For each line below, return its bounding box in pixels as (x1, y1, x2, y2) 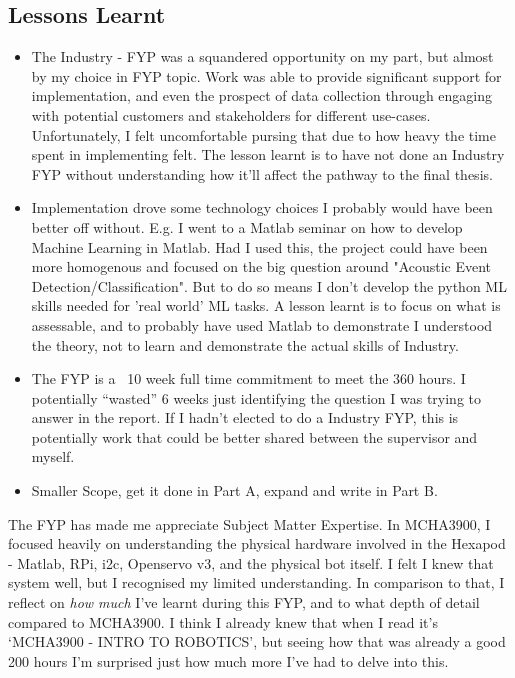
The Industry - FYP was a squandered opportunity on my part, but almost (31, 46, 494, 67)
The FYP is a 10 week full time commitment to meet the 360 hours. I (31, 368, 466, 389)
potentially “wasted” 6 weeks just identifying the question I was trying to (31, 387, 481, 408)
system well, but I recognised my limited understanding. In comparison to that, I (8, 572, 505, 593)
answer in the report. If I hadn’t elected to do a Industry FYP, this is (31, 407, 459, 428)
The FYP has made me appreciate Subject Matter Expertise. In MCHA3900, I (8, 513, 491, 534)
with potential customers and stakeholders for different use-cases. (31, 104, 431, 125)
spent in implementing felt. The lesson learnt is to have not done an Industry (31, 144, 505, 165)
